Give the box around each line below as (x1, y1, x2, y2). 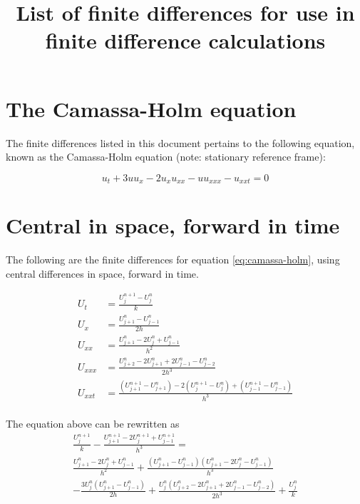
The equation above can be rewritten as (6, 416, 180, 431)
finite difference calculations (45, 26, 326, 55)
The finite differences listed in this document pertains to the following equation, (6, 135, 355, 150)
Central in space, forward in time (6, 211, 340, 240)
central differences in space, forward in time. (6, 266, 199, 281)
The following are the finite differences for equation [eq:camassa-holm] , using (6, 252, 340, 267)
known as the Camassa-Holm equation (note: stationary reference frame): (6, 149, 326, 164)
